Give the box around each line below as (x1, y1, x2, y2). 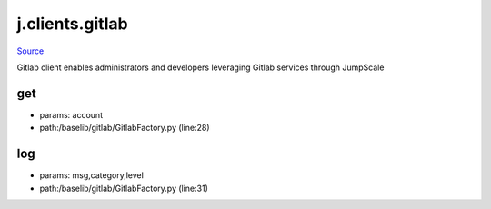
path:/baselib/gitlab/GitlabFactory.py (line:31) (39, 183, 208, 194)
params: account (39, 109, 104, 120)
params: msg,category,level (39, 170, 145, 181)
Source (16, 45, 45, 56)
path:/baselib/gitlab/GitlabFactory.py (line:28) (39, 123, 210, 134)
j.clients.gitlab (16, 14, 128, 34)
